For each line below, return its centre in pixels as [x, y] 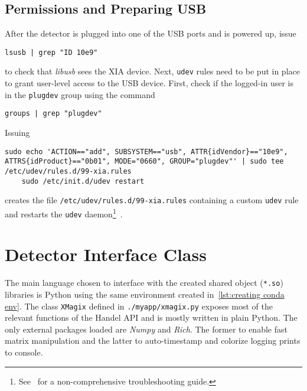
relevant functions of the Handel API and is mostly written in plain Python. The [151, 317]
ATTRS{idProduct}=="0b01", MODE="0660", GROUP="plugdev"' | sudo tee [144, 162]
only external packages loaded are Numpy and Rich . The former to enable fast [146, 329]
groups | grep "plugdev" [53, 114]
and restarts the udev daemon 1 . [64, 213]
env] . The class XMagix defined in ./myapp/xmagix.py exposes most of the [139, 306]
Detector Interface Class [106, 254]
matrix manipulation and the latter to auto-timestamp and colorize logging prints [153, 341]
